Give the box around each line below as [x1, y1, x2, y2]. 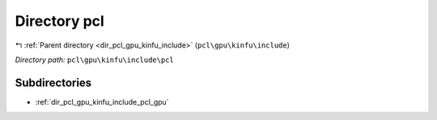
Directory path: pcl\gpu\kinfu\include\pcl [15, 55, 174, 64]
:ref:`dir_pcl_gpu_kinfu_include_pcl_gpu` [35, 97, 169, 106]
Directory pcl [15, 12, 104, 30]
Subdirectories [15, 76, 92, 89]
